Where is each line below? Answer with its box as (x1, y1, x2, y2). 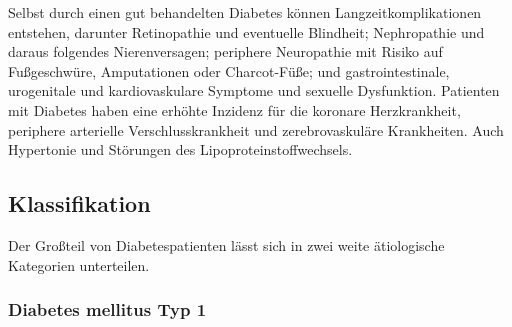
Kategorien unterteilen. (8, 254, 150, 275)
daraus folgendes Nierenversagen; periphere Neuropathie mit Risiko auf (8, 41, 443, 62)
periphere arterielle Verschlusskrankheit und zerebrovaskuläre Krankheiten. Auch (8, 119, 504, 140)
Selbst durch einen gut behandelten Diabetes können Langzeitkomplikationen (8, 2, 482, 22)
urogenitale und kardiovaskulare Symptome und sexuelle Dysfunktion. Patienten (8, 80, 500, 101)
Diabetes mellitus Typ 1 (8, 297, 207, 322)
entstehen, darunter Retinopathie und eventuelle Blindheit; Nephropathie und (8, 21, 485, 42)
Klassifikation (8, 188, 151, 219)
